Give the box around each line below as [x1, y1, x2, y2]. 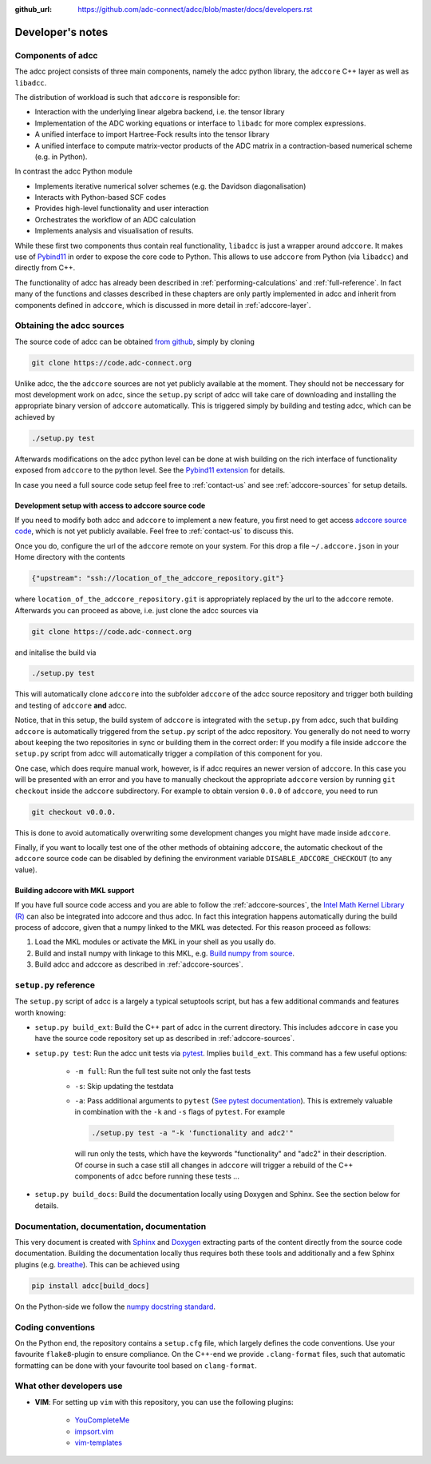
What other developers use [14, 1380, 123, 1391]
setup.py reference [14, 979, 96, 991]
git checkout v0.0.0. [31, 808, 117, 816]
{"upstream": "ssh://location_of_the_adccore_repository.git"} [31, 574, 285, 583]
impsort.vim [74, 1426, 114, 1436]
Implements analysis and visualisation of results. [34, 226, 194, 236]
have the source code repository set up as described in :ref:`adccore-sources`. [34, 1034, 295, 1043]
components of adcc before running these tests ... [74, 1171, 239, 1181]
